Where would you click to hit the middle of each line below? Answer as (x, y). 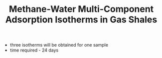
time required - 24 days (34, 50)
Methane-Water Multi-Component (81, 9)
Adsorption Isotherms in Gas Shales (81, 20)
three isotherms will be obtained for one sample (59, 45)
